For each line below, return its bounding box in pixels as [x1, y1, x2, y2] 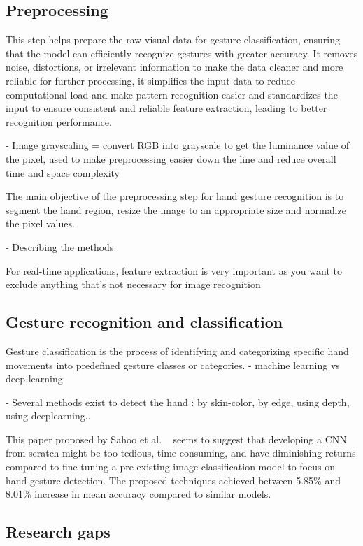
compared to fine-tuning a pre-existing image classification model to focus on [6, 459, 335, 474]
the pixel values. [6, 216, 75, 231]
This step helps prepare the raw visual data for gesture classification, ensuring [6, 32, 341, 47]
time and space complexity [6, 165, 120, 180]
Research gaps [6, 521, 111, 543]
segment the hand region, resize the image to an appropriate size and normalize [6, 202, 346, 217]
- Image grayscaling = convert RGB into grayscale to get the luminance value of [6, 138, 350, 152]
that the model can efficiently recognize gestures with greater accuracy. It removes [6, 45, 358, 60]
